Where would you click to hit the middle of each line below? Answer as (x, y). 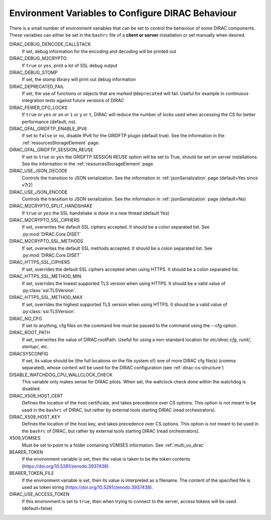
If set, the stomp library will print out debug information (79, 79)
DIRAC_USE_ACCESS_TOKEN (39, 494)
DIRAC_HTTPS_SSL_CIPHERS (40, 262)
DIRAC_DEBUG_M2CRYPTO (38, 58)
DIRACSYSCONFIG (29, 354)
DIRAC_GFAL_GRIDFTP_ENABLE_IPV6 (48, 129)
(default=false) (37, 508)
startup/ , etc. (35, 347)
